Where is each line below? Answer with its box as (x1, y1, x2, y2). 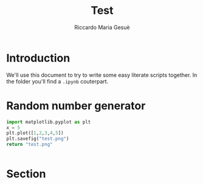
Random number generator (6, 99, 146, 113)
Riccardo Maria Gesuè (74, 24, 130, 31)
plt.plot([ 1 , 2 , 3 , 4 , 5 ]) (6, 130, 64, 136)
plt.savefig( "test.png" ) (6, 136, 69, 142)
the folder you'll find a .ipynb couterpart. (6, 77, 109, 85)
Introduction (6, 51, 71, 65)
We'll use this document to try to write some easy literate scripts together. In (6, 71, 198, 79)
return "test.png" (6, 142, 53, 148)
